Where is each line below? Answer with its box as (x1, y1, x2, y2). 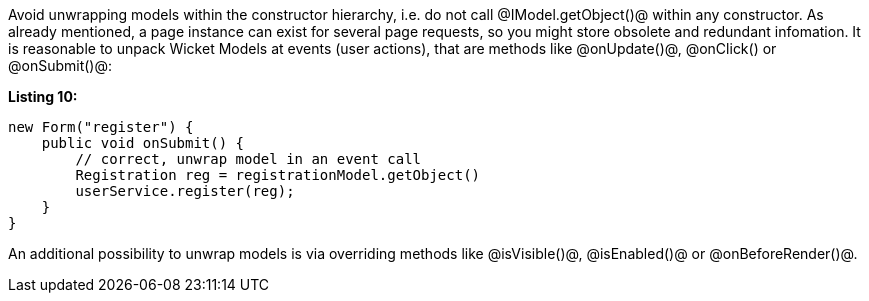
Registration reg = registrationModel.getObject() (75, 167, 481, 183)
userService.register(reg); (75, 183, 295, 199)
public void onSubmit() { (41, 135, 245, 151)
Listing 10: (8, 88, 78, 105)
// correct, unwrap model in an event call (75, 151, 422, 167)
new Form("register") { (8, 119, 194, 135)
